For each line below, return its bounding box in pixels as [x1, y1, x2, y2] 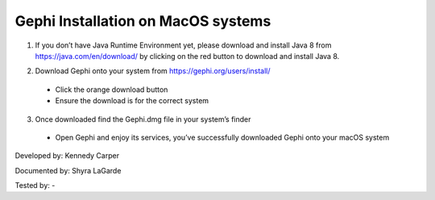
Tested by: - [14, 181, 56, 190]
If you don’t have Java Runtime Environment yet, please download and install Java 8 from [35, 40, 332, 50]
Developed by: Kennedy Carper [14, 151, 120, 160]
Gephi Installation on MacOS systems [14, 12, 271, 30]
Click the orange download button [55, 85, 168, 94]
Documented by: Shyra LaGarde [14, 165, 122, 175]
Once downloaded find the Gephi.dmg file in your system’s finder [35, 114, 251, 124]
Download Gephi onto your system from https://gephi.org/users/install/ [35, 66, 271, 76]
